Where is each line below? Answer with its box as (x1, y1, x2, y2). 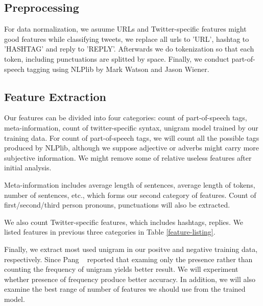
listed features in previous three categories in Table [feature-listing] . (4, 226, 216, 237)
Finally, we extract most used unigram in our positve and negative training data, (4, 243, 258, 254)
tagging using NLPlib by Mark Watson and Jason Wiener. (27, 63, 209, 74)
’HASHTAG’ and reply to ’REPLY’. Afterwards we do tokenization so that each (4, 43, 254, 54)
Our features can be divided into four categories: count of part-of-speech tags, (4, 112, 247, 123)
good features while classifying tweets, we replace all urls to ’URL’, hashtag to (4, 33, 249, 44)
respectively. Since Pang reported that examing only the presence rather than (4, 253, 253, 264)
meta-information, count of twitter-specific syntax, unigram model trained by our (4, 122, 258, 133)
